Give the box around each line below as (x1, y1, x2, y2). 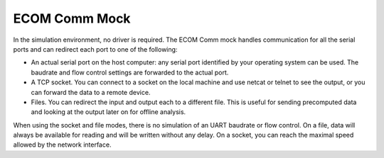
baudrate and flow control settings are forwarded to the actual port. (31, 68, 229, 77)
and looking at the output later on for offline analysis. (31, 108, 186, 116)
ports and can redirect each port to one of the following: (13, 45, 178, 53)
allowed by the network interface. (13, 140, 112, 149)
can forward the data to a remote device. (31, 88, 151, 96)
